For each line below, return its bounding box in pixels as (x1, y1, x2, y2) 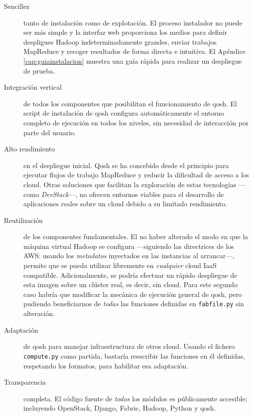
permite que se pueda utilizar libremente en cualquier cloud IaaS (23, 260, 217, 270)
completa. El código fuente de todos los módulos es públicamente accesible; (23, 393, 248, 403)
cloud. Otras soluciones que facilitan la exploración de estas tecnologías (23, 179, 236, 189)
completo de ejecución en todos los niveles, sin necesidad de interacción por (23, 117, 249, 127)
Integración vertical (4, 82, 62, 92)
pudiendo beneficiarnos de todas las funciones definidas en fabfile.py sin (23, 298, 244, 309)
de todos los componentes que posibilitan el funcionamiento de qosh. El (23, 98, 237, 108)
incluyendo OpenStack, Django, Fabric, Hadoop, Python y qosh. (23, 403, 216, 413)
